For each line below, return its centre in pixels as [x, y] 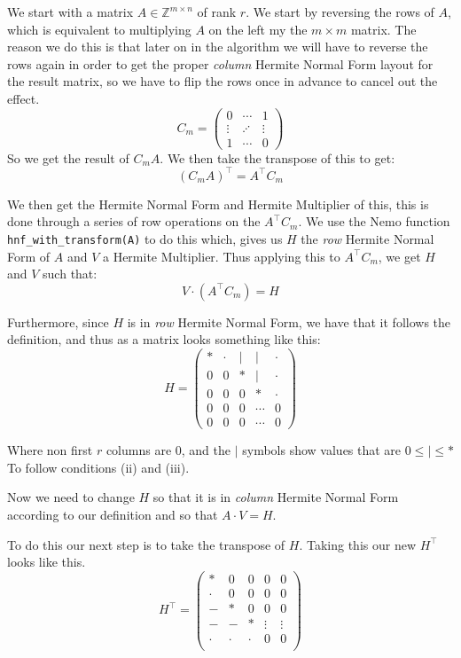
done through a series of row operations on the [134, 221]
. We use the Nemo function [374, 221]
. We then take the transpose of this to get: [277, 157]
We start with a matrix [70, 12]
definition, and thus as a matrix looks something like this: [164, 339]
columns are [139, 450]
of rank [217, 12]
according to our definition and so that [113, 515]
